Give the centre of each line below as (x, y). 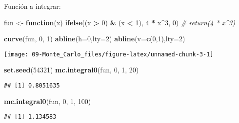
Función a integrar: (32, 6)
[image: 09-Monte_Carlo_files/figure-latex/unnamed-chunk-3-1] (109, 54)
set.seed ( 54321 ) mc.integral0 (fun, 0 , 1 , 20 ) (71, 70)
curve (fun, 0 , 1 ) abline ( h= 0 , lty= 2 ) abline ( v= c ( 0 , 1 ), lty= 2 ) (95, 39)
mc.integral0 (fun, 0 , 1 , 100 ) (48, 101)
